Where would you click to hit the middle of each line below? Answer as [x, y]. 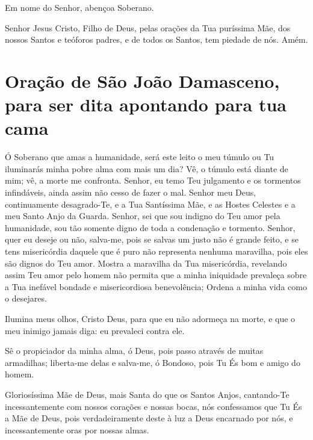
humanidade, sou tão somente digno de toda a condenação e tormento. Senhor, [150, 227]
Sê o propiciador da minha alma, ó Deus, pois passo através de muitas [134, 351]
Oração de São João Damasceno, [142, 80]
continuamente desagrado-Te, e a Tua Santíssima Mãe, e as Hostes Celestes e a [150, 204]
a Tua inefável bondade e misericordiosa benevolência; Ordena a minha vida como [156, 286]
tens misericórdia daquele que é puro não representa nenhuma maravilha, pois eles [156, 251]
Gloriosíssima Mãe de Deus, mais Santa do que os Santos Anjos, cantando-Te [147, 394]
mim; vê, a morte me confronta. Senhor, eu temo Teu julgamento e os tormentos [153, 180]
